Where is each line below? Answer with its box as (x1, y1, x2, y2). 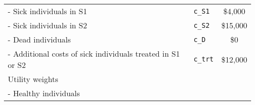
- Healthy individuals (8, 87, 80, 99)
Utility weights (8, 73, 58, 84)
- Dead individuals (8, 34, 71, 45)
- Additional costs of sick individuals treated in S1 (8, 48, 180, 59)
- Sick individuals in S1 (8, 5, 87, 17)
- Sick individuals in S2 (8, 20, 87, 31)
